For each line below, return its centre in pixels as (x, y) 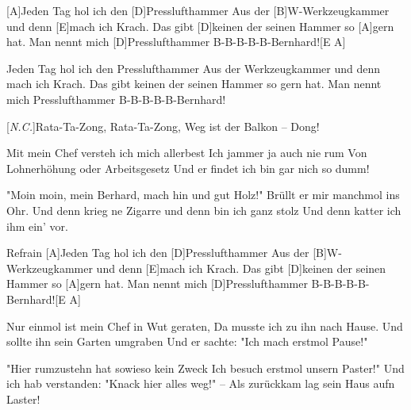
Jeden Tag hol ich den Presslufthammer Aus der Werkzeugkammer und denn (193, 68)
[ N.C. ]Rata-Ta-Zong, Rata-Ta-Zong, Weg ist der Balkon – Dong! (163, 126)
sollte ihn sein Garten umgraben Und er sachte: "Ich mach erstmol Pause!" (187, 341)
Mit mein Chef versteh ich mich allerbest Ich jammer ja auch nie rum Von (187, 153)
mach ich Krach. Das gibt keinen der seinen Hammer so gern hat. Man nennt (194, 84)
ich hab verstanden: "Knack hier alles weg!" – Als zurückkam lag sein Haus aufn (201, 383)
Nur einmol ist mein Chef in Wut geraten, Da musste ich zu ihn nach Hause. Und (205, 326)
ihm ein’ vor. (37, 226)
